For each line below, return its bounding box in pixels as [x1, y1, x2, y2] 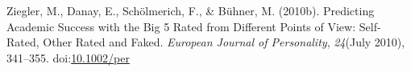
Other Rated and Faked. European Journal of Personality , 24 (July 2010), [43, 34, 405, 50]
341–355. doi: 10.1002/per [6, 49, 130, 66]
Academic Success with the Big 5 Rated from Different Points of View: [6, 18, 356, 34]
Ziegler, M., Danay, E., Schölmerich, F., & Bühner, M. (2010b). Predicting [6, 2, 375, 18]
